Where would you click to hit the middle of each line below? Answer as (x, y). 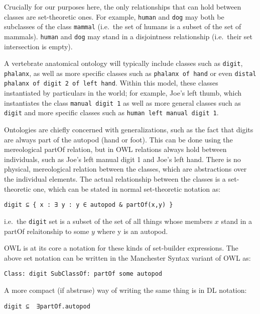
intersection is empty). (38, 46)
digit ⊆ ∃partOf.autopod (47, 306)
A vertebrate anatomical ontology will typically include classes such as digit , (123, 63)
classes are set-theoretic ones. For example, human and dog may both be (114, 16)
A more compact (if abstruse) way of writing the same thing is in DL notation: (125, 290)
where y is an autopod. (133, 231)
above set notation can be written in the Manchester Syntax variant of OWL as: (127, 257)
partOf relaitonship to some (47, 231)
